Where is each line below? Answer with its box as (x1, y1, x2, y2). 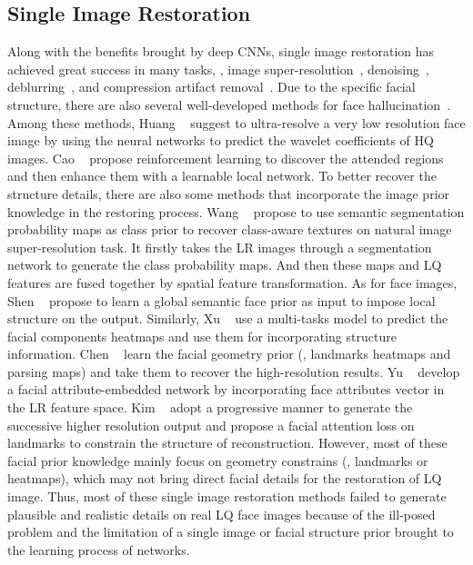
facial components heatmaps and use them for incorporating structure (7, 326, 397, 345)
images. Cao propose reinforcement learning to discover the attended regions (7, 148, 444, 167)
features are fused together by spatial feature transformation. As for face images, (7, 273, 458, 292)
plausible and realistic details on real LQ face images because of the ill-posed (7, 504, 436, 523)
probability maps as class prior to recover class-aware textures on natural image (7, 220, 452, 239)
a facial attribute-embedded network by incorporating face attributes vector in (7, 380, 445, 399)
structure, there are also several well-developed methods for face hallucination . (7, 94, 451, 114)
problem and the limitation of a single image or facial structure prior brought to (7, 522, 454, 541)
